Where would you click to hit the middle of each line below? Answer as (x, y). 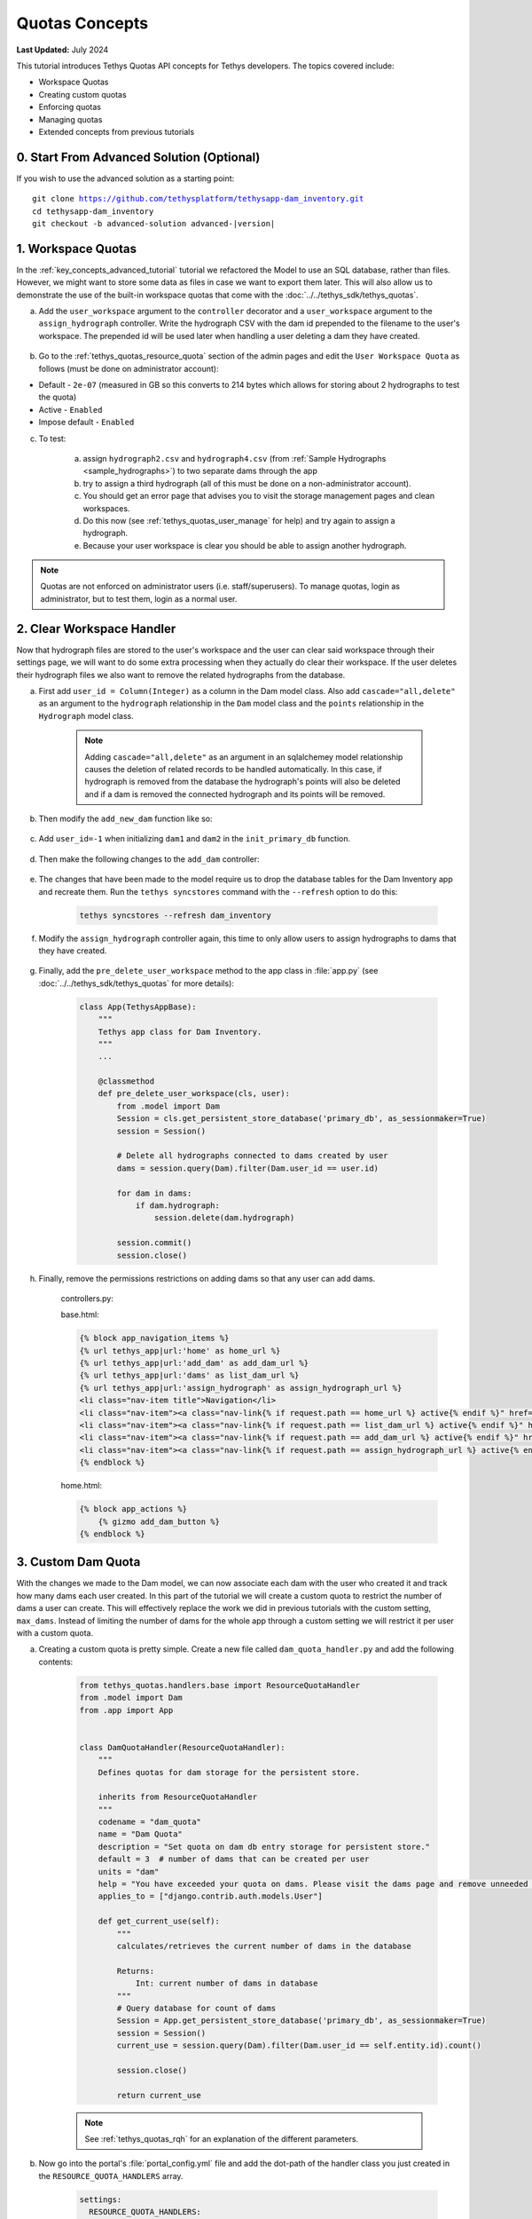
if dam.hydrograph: (178, 1206)
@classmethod (126, 1082)
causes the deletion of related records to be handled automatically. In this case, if (233, 769)
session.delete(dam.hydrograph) (224, 1218)
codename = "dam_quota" (149, 1822)
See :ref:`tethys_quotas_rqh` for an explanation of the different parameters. (222, 2139)
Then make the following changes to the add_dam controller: (149, 859)
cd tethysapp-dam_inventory (93, 211)
